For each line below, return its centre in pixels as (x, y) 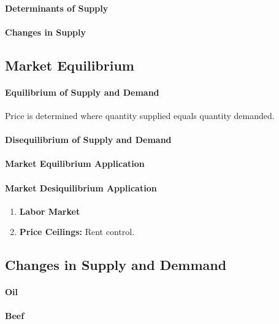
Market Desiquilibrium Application (81, 187)
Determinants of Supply (57, 8)
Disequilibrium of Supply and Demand (88, 140)
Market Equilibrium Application (75, 164)
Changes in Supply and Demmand (116, 265)
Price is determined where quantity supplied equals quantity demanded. (140, 115)
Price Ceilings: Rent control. (77, 232)
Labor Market (50, 211)
